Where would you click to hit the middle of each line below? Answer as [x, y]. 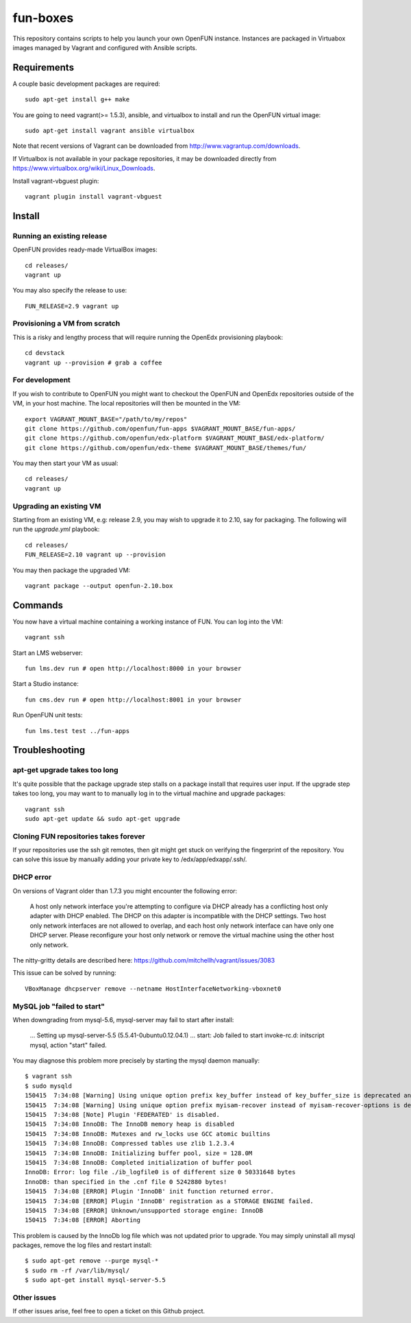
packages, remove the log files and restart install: [82, 1245]
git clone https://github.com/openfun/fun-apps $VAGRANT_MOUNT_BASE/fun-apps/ [160, 429]
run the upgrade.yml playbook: [56, 529]
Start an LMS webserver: [48, 653]
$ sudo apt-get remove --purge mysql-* [92, 1261]
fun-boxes [43, 18]
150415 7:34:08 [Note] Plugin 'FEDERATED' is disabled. [123, 1114]
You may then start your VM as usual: [66, 463]
